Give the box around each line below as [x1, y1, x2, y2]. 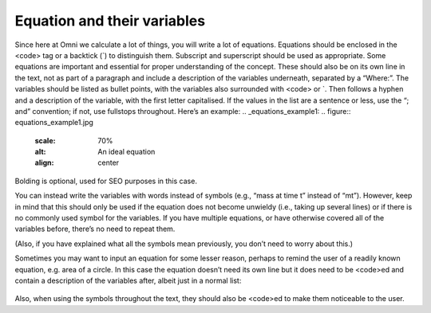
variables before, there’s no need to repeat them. [14, 224, 176, 234]
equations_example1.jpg [14, 118, 93, 127]
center [97, 158, 120, 167]
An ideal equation [97, 147, 156, 157]
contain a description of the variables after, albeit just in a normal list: [14, 276, 242, 285]
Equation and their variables [14, 12, 206, 29]
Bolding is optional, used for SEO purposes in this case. [14, 176, 197, 186]
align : [34, 158, 54, 167]
